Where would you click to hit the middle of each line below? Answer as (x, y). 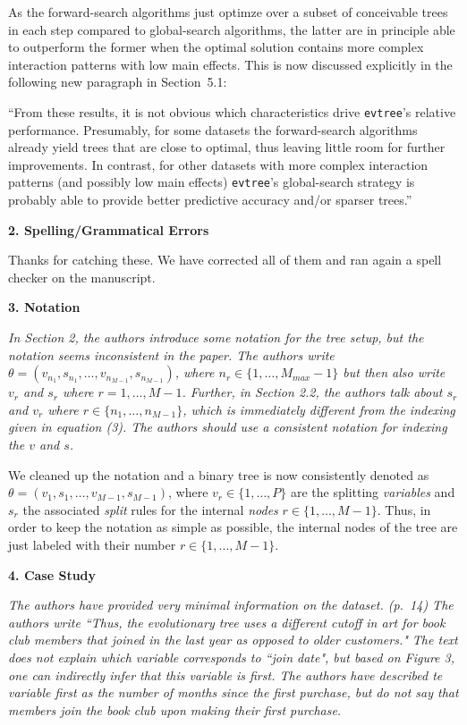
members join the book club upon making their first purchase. (175, 709)
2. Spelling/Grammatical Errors (109, 229)
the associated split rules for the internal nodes (150, 509)
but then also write (394, 372)
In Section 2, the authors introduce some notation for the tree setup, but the (216, 337)
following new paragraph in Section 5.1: (118, 82)
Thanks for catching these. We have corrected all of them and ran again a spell (225, 260)
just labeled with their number (92, 544)
